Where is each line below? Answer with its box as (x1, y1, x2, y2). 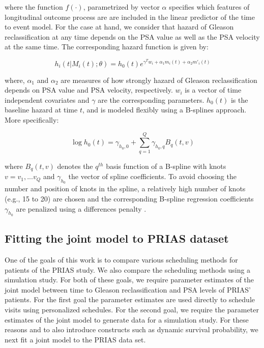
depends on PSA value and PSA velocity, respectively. (5, 84, 173, 95)
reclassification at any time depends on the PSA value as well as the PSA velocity (5, 31, 260, 42)
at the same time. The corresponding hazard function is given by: (5, 41, 209, 52)
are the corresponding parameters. (98, 94, 204, 105)
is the (230, 94, 248, 105)
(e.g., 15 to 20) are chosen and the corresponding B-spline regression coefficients (5, 193, 254, 204)
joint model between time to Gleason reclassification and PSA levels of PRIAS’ (5, 284, 251, 295)
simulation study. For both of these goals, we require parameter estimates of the (5, 274, 254, 285)
